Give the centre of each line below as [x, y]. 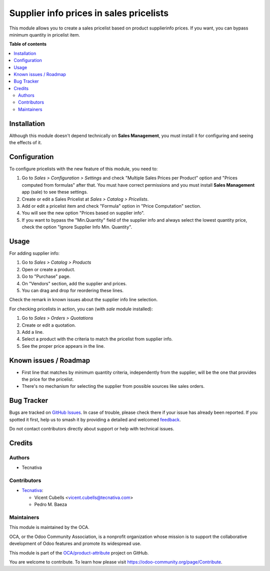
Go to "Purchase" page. [46, 276]
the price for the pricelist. [48, 379]
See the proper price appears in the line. [63, 346]
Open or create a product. [48, 269]
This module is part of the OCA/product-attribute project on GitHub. [79, 552]
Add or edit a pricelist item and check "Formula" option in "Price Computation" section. [111, 206]
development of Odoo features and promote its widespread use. [75, 543]
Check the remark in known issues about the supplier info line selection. [83, 300]
